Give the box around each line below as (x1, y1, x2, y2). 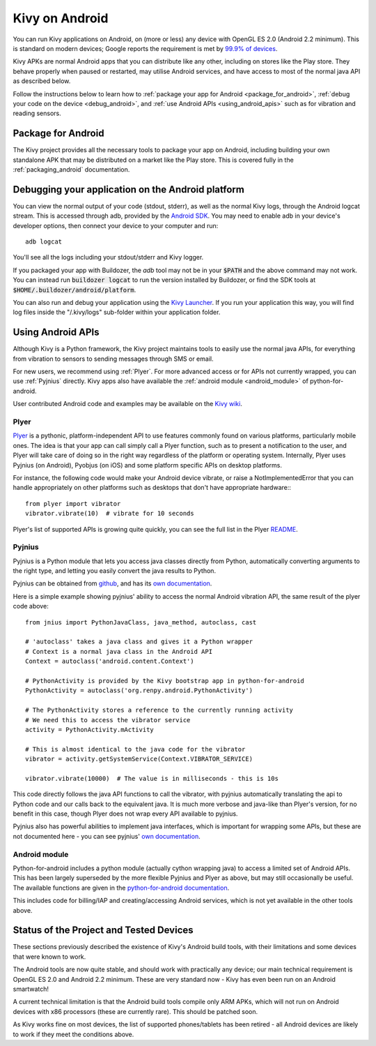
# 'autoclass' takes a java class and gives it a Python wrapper (25, 638, 253, 645)
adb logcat (25, 238, 63, 246)
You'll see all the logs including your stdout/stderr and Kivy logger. (13, 253, 204, 262)
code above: (13, 602, 49, 611)
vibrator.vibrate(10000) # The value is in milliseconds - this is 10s (25, 775, 279, 782)
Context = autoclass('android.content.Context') (25, 657, 194, 666)
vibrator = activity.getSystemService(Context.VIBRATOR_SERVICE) (25, 755, 253, 763)
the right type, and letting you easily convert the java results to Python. (13, 567, 216, 575)
